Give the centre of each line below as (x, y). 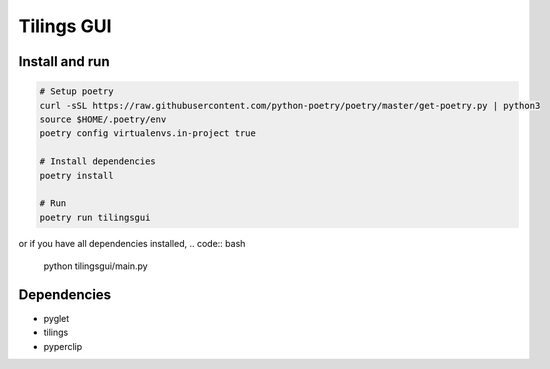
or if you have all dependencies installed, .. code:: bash (132, 243)
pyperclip (63, 346)
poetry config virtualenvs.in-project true (148, 133)
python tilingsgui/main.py (96, 266)
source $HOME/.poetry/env (103, 119)
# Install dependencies (98, 161)
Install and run (64, 61)
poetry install (76, 175)
